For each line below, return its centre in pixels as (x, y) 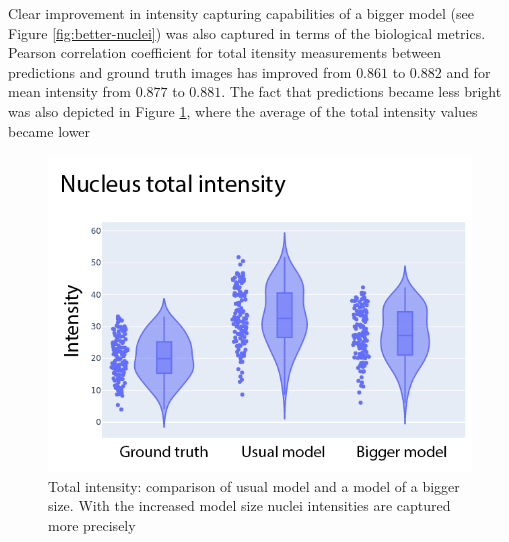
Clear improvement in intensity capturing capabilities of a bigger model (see (241, 13)
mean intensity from (70, 91)
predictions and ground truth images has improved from (180, 71)
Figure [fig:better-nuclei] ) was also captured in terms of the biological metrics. (247, 32)
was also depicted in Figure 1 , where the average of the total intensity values (243, 110)
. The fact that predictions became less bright (361, 91)
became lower (49, 130)
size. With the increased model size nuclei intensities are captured (249, 505)
